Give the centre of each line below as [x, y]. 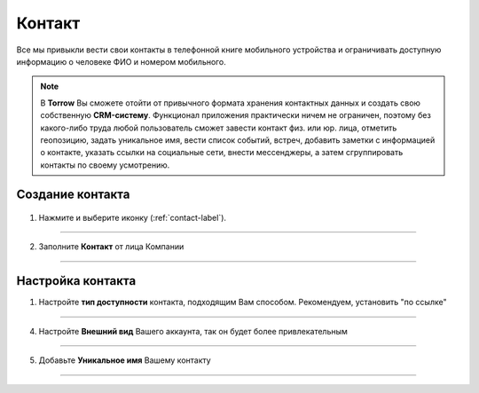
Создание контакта [73, 195]
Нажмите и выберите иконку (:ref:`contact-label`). [132, 218]
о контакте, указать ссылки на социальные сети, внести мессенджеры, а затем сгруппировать [222, 153]
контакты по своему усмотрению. [105, 165]
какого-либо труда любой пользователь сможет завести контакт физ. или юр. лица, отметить [219, 128]
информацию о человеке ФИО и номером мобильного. [121, 61]
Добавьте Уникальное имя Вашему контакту [125, 360]
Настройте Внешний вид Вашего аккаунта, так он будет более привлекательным [193, 331]
